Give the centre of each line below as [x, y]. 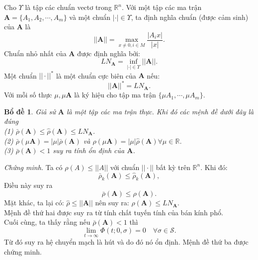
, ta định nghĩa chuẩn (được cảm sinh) [190, 17]
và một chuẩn [90, 17]
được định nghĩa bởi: [109, 53]
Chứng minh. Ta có [33, 167]
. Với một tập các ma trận [162, 7]
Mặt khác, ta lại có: [34, 203]
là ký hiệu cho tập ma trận [115, 95]
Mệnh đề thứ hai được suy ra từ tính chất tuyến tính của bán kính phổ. [114, 212]
